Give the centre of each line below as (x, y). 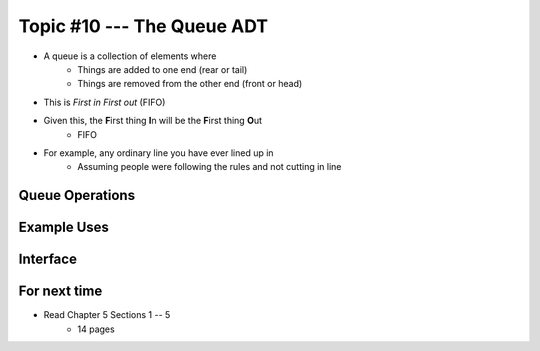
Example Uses (64, 227)
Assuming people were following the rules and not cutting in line (209, 167)
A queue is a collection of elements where (130, 56)
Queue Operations (76, 195)
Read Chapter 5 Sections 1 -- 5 (107, 315)
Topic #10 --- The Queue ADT (143, 26)
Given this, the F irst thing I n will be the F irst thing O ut (153, 121)
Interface (47, 259)
